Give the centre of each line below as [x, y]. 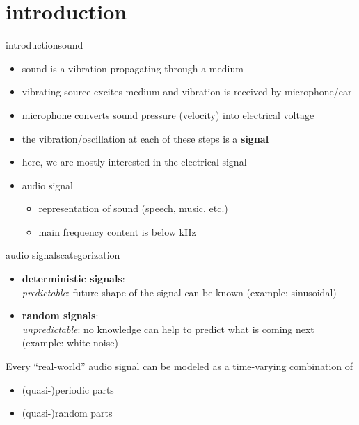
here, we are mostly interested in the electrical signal [134, 162]
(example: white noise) [70, 343]
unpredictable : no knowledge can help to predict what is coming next [168, 329]
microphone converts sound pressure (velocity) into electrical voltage [168, 114]
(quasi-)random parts [67, 413]
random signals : [60, 315]
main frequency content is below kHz [117, 231]
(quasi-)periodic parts [68, 389]
